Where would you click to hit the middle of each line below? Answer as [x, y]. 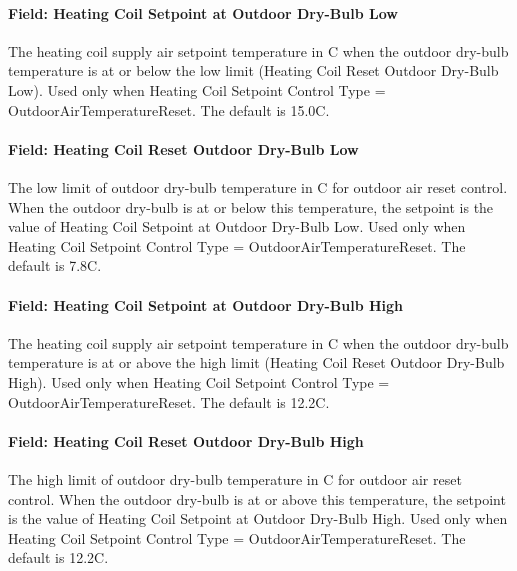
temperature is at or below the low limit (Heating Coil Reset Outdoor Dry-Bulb [253, 70]
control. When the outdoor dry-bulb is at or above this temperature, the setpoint [257, 498]
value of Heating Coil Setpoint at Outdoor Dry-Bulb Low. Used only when [237, 226]
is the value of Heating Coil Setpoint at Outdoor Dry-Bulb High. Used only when [258, 518]
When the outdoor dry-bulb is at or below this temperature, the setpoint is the [251, 206]
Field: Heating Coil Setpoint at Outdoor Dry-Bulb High [206, 304]
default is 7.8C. [55, 265]
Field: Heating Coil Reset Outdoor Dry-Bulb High [186, 440]
